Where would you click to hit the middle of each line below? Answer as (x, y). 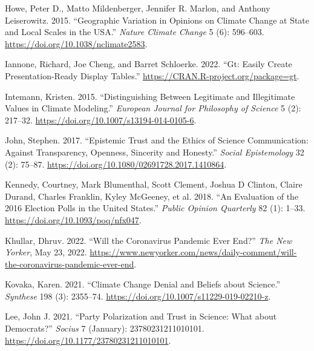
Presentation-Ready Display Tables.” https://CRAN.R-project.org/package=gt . (152, 75)
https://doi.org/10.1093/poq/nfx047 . (73, 219)
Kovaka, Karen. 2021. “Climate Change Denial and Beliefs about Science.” (143, 284)
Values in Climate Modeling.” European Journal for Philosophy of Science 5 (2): (153, 108)
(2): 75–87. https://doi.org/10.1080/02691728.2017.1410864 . (116, 164)
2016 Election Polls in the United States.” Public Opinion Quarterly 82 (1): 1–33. (155, 208)
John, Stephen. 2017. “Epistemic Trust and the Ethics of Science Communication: (157, 140)
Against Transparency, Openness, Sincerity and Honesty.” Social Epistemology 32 (155, 152)
